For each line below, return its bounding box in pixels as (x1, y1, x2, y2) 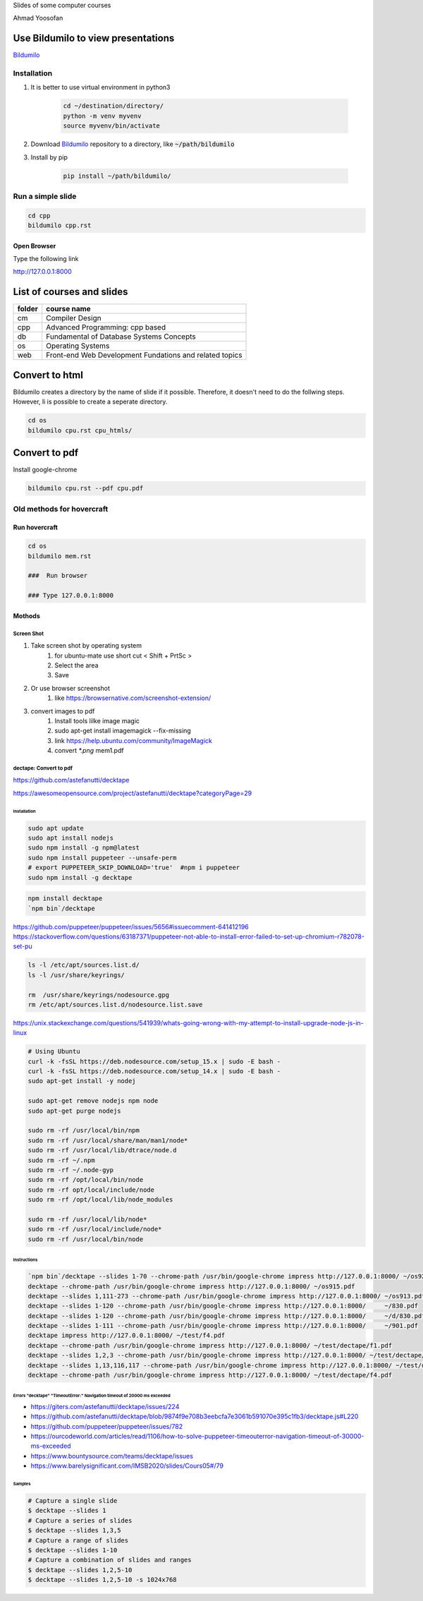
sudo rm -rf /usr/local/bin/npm (27, 1126, 140, 1135)
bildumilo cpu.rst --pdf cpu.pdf (27, 484, 144, 493)
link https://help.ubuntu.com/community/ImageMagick (54, 736, 213, 744)
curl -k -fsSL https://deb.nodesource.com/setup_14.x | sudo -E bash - (27, 1068, 281, 1075)
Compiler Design (46, 313, 102, 323)
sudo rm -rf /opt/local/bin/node (27, 1176, 144, 1184)
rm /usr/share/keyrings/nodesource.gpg (27, 991, 169, 998)
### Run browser (27, 572, 88, 580)
